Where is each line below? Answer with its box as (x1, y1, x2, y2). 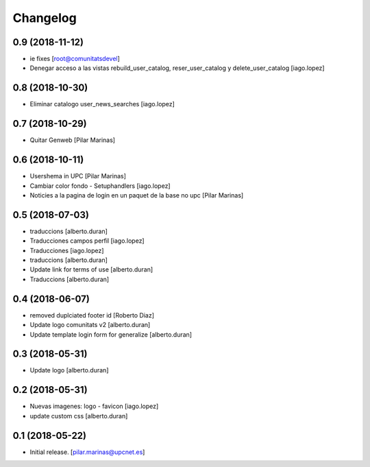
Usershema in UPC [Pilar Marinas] (29, 172, 127, 180)
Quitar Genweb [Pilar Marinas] (29, 136, 116, 144)
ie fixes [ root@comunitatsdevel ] (29, 55, 120, 63)
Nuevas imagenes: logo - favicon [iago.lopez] (29, 402, 159, 411)
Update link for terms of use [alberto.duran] (29, 265, 153, 274)
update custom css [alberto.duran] (29, 411, 128, 420)
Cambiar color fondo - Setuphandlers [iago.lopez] (29, 182, 171, 190)
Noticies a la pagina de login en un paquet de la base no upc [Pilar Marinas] (29, 191, 244, 199)
